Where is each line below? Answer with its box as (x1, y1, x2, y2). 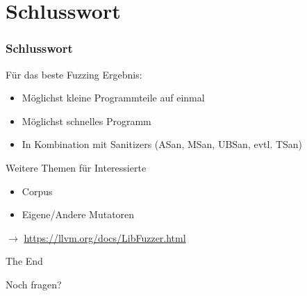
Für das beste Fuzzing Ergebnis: (6, 67, 142, 81)
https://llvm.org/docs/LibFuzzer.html (24, 230, 186, 245)
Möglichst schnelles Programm (22, 113, 151, 128)
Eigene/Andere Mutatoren (22, 207, 135, 222)
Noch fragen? (6, 277, 62, 291)
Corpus (22, 183, 53, 198)
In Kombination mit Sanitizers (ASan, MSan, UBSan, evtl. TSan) (22, 137, 303, 151)
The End (6, 254, 43, 268)
